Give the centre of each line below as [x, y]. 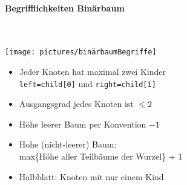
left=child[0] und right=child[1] [87, 83]
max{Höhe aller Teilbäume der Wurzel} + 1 [101, 156]
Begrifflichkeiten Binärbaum [65, 8]
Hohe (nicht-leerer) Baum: [68, 144]
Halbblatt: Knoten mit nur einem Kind [91, 176]
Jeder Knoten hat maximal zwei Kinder [92, 72]
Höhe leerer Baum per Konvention [83, 124]
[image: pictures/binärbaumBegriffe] [81, 52]
